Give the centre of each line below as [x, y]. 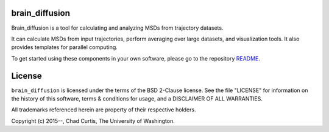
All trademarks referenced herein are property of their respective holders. [104, 110]
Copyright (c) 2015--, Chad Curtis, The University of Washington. [93, 120]
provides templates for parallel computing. [65, 47]
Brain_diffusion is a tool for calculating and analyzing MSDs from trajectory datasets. [117, 28]
